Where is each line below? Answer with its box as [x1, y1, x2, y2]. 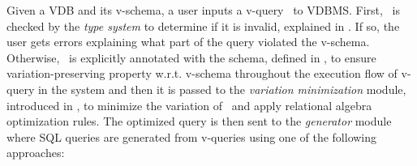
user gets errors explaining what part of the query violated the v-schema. [6, 33, 370, 50]
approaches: [6, 144, 65, 161]
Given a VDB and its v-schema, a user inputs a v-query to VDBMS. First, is [6, 2, 401, 18]
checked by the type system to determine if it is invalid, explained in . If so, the [6, 17, 400, 34]
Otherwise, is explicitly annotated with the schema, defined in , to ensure [6, 49, 376, 66]
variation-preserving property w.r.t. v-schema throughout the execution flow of [6, 65, 398, 82]
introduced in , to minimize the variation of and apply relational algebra [6, 96, 372, 113]
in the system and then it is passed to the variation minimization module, [37, 80, 406, 97]
